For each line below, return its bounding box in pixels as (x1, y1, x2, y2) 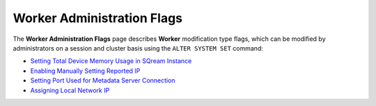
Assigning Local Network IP (30, 86, 110, 94)
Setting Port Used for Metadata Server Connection (30, 76, 175, 85)
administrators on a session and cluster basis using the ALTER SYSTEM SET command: (13, 44, 264, 52)
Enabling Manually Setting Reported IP (30, 67, 141, 75)
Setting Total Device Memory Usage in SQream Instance (30, 57, 192, 65)
